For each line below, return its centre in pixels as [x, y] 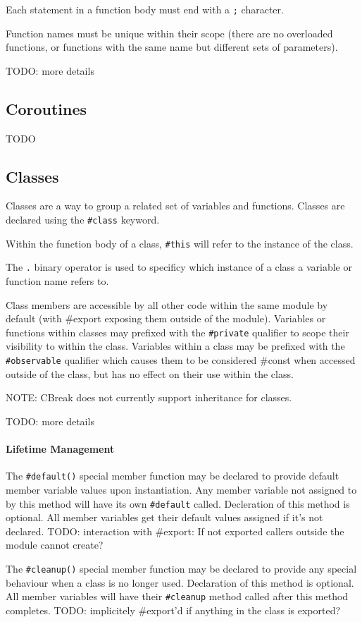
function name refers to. [57, 281]
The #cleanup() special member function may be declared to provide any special [181, 568]
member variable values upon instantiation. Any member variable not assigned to [181, 489]
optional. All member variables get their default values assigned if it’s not [164, 517]
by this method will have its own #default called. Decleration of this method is [178, 503]
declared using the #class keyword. [83, 220]
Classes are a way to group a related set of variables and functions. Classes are [175, 206]
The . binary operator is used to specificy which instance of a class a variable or [179, 267]
